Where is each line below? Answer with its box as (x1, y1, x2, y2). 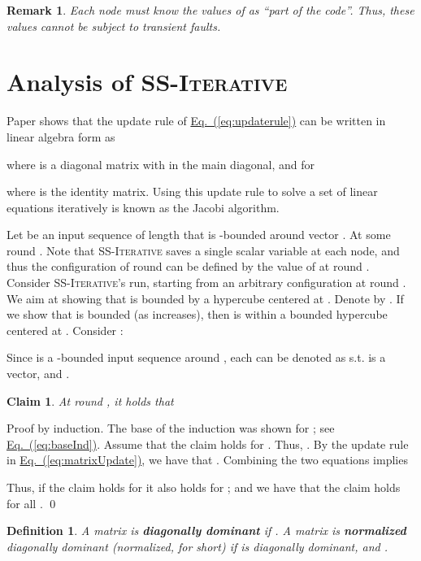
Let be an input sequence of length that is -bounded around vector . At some (7, 226, 391, 243)
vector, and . (7, 365, 70, 382)
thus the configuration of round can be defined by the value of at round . (7, 258, 370, 275)
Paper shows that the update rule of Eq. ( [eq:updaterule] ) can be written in (7, 112, 386, 129)
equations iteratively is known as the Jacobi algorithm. (7, 198, 280, 215)
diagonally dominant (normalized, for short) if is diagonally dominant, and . (7, 537, 388, 554)
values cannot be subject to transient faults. (7, 17, 221, 34)
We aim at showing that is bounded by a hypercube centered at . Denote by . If (7, 289, 404, 307)
